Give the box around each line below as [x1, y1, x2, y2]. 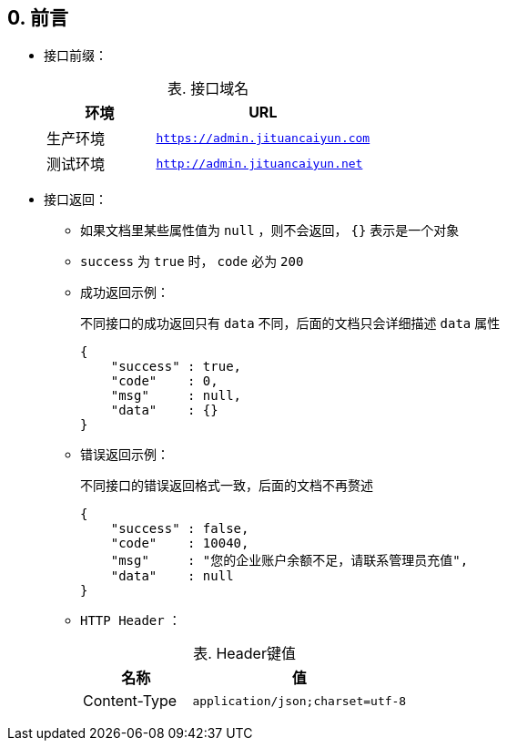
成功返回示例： [80, 284, 169, 301]
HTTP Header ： [80, 612, 181, 629]
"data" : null [110, 569, 234, 584]
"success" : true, [110, 359, 242, 374]
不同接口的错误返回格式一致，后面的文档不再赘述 [80, 477, 373, 494]
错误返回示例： [80, 446, 169, 463]
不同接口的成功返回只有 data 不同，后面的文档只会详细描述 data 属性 [80, 315, 501, 332]
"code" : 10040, [110, 536, 249, 551]
